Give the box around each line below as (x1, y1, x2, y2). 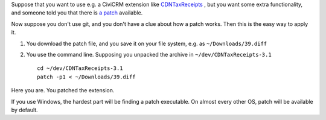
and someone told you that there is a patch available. (11, 9, 143, 16)
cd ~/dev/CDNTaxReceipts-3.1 (37, 65, 123, 72)
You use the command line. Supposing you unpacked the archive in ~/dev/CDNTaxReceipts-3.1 (26, 51, 272, 58)
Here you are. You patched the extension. (11, 87, 115, 94)
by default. (11, 106, 39, 113)
